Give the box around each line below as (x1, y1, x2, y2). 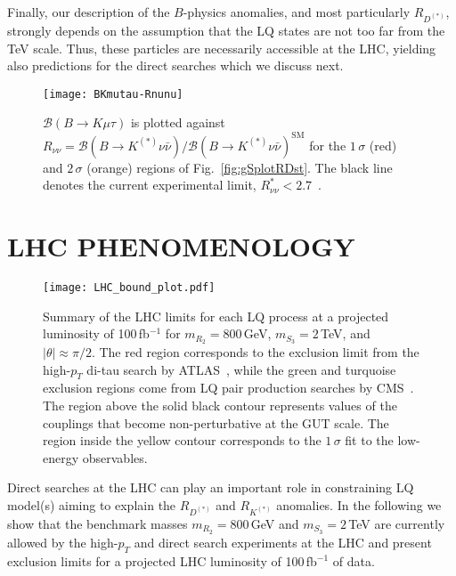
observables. (82, 448, 148, 466)
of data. (332, 551, 375, 570)
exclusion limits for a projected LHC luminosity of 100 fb (7, 551, 317, 570)
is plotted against (130, 113, 225, 132)
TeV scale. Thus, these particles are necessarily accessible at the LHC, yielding (7, 38, 436, 57)
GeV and (250, 514, 299, 532)
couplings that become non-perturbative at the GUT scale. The (43, 413, 389, 432)
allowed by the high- (7, 532, 118, 551)
